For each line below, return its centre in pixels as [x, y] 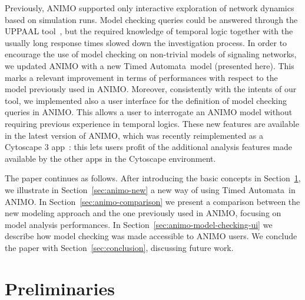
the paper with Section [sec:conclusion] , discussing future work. [119, 247]
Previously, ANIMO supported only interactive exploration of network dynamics [150, 8]
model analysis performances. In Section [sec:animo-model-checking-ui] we [139, 224]
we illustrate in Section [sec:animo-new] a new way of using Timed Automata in [150, 189]
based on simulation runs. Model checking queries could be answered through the [151, 19]
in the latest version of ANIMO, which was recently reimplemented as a [134, 135]
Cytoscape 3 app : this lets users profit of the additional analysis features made [149, 147]
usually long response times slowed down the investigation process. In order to [146, 42]
